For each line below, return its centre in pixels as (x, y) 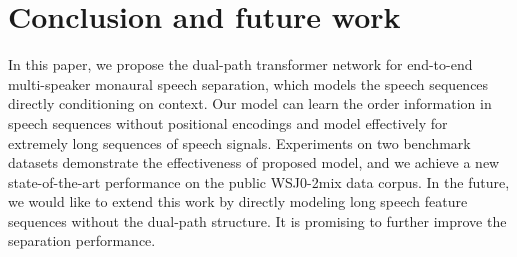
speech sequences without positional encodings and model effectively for (228, 122)
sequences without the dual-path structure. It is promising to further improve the (257, 220)
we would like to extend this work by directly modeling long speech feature (238, 201)
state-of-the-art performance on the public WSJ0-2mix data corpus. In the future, (259, 181)
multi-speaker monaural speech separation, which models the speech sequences (248, 83)
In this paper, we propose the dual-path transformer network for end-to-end (240, 64)
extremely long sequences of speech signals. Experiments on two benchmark (239, 142)
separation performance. (82, 240)
